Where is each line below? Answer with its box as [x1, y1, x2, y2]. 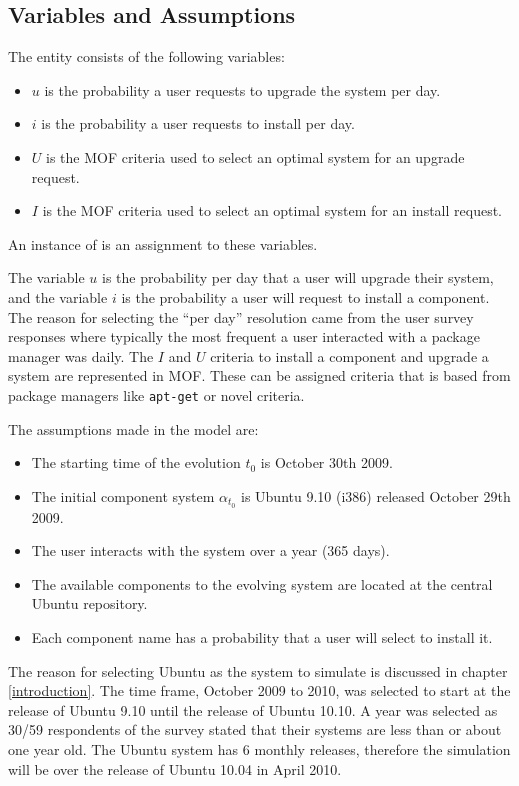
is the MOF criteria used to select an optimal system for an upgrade [46, 146, 465, 167]
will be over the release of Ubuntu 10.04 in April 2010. [8, 758, 342, 779]
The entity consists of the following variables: [8, 46, 285, 67]
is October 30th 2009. [260, 452, 393, 473]
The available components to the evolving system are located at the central [31, 573, 493, 594]
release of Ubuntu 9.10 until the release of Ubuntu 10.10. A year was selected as [8, 699, 498, 720]
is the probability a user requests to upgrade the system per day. [44, 79, 441, 100]
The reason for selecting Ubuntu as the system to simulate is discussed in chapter [8, 660, 508, 681]
